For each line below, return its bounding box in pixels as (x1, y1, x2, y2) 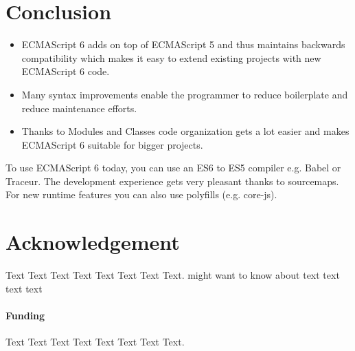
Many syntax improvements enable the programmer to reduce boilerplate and (21, 87, 348, 101)
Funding (5, 308, 45, 322)
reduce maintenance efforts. (21, 100, 137, 115)
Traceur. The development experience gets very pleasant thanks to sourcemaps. (5, 173, 339, 188)
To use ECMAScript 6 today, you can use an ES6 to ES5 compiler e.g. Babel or (5, 160, 341, 175)
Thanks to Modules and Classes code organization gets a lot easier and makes (21, 124, 350, 138)
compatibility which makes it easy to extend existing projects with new (21, 50, 321, 65)
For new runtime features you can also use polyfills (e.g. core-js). (5, 187, 277, 202)
